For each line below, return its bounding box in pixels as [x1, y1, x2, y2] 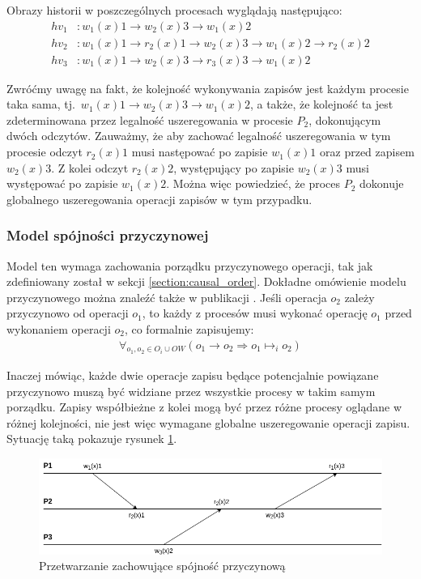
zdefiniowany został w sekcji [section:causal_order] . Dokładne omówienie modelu [6, 273, 406, 290]
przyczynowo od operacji [6, 304, 129, 321]
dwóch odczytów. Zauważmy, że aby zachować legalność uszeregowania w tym [6, 127, 391, 144]
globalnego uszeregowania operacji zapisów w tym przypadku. [6, 190, 313, 207]
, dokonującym [308, 111, 381, 128]
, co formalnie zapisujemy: [124, 321, 254, 338]
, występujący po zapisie [173, 159, 294, 176]
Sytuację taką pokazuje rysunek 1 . [6, 430, 177, 447]
